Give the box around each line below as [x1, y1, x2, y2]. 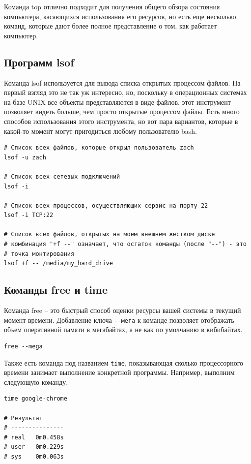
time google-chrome [4, 395, 67, 402]
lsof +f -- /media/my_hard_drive [4, 260, 113, 267]
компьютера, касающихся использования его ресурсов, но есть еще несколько [4, 11, 236, 21]
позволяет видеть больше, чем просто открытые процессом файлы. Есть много [4, 106, 240, 117]
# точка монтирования [4, 250, 75, 257]
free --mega [4, 342, 43, 350]
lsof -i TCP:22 [4, 212, 54, 219]
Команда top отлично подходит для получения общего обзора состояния [4, 1, 220, 11]
